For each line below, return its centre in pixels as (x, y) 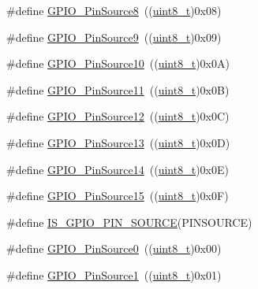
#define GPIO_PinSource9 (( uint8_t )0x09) (114, 37)
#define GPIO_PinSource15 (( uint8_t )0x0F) (118, 196)
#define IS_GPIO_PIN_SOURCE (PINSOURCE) (129, 222)
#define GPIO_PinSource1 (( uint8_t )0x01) (114, 274)
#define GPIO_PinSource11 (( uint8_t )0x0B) (118, 89)
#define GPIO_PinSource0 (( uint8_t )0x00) (114, 248)
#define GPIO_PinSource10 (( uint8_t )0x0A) (118, 63)
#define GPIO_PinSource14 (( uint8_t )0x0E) (118, 169)
